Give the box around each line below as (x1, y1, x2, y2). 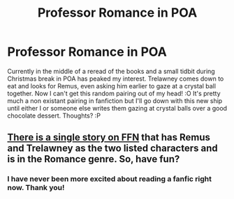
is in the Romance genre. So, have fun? (7, 153, 180, 165)
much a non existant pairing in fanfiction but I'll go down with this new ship (7, 96, 223, 105)
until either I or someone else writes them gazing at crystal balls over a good (7, 104, 228, 112)
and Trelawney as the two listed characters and (7, 143, 218, 154)
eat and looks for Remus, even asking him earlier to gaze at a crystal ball (7, 81, 217, 90)
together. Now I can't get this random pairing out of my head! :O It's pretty (7, 89, 221, 97)
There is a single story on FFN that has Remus (7, 132, 211, 143)
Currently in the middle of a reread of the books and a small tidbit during (7, 67, 215, 75)
